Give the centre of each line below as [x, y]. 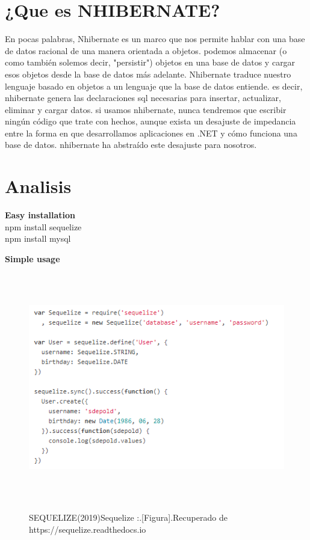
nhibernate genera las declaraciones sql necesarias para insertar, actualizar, [143, 98]
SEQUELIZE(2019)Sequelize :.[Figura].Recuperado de [128, 517]
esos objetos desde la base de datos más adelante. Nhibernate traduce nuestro [148, 74]
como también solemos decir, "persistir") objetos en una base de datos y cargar [150, 62]
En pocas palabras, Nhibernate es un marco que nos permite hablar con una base [155, 39]
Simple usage [33, 258]
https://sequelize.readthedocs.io [88, 529]
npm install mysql [38, 238]
